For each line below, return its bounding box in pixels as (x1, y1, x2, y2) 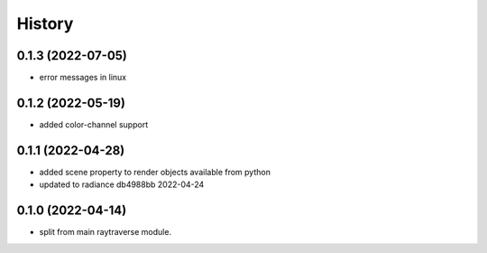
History (16, 14, 74, 33)
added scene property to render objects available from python (39, 166, 271, 177)
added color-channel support (39, 118, 149, 130)
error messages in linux (39, 72, 127, 83)
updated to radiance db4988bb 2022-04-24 (39, 179, 205, 190)
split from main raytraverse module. (39, 227, 171, 238)
